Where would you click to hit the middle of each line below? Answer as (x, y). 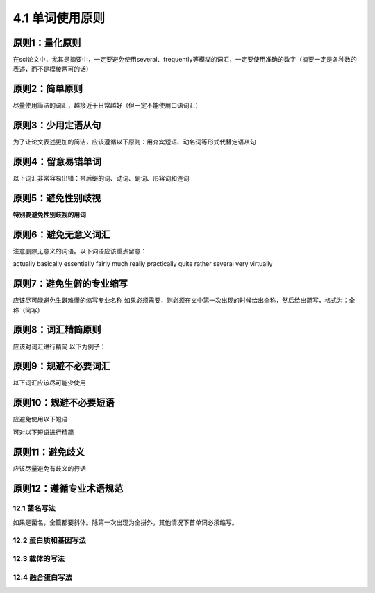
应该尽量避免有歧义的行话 (49, 468)
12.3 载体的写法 (39, 559)
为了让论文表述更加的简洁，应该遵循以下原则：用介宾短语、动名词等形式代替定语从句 (134, 142)
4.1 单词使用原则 (59, 18)
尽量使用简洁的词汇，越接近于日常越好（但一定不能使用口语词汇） (107, 106)
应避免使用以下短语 (40, 419)
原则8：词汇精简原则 (57, 330)
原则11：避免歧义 (49, 452)
